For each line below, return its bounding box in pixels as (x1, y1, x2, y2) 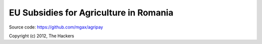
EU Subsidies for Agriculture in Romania (9, 7, 174, 18)
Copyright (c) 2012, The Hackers (9, 33, 75, 39)
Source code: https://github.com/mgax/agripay (9, 24, 103, 30)
